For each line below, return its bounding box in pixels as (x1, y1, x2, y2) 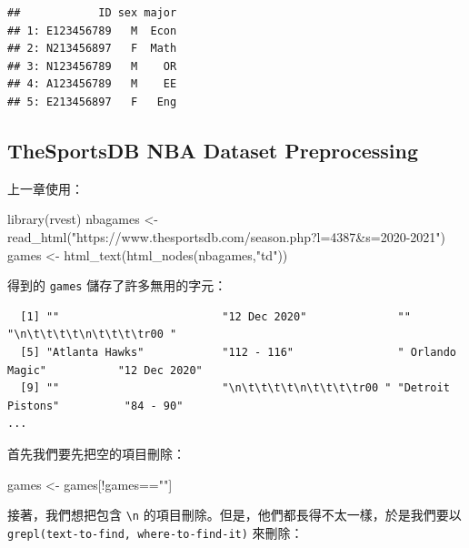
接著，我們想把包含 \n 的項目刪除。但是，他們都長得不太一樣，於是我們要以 (7, 505, 462, 524)
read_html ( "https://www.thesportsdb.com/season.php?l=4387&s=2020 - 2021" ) (7, 227, 446, 246)
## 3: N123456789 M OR (7, 59, 177, 73)
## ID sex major (7, 6, 177, 19)
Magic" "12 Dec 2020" (7, 363, 203, 377)
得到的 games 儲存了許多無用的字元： (7, 276, 227, 295)
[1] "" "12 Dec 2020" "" (20, 310, 411, 323)
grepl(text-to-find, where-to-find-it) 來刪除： (7, 523, 304, 542)
